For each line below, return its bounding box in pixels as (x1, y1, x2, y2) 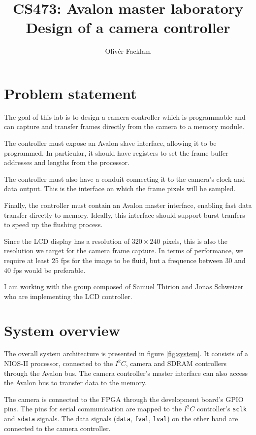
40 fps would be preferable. (4, 265, 86, 275)
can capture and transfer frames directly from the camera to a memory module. (4, 121, 245, 132)
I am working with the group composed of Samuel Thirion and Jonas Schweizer (4, 281, 244, 292)
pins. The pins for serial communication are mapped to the (4, 403, 182, 414)
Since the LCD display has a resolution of (4, 235, 129, 246)
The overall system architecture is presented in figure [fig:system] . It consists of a (4, 348, 248, 359)
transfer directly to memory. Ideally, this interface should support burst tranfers (4, 209, 245, 220)
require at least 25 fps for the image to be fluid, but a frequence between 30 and (4, 255, 246, 265)
